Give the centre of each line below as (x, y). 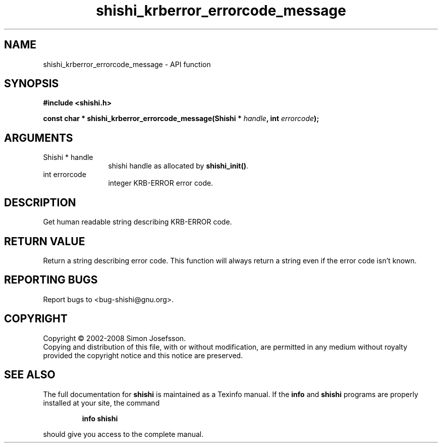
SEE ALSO (30, 375)
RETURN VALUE (45, 241)
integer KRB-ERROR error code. (161, 183)
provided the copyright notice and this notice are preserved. (143, 355)
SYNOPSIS (32, 84)
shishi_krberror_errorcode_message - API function (127, 64)
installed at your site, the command (101, 403)
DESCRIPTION (40, 202)
